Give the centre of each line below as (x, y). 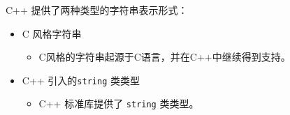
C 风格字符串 (52, 33)
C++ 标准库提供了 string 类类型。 (119, 103)
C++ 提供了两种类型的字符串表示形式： (97, 10)
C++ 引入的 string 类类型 (81, 80)
